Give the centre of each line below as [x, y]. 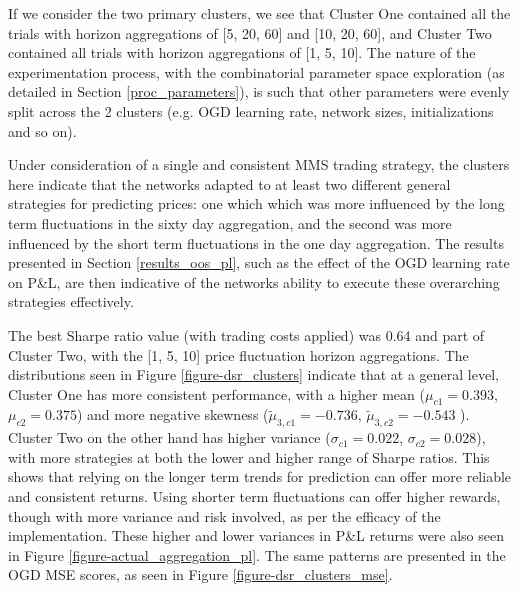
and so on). [42, 130]
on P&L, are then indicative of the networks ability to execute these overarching [254, 281]
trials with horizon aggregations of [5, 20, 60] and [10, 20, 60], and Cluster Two [250, 32]
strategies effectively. [71, 301]
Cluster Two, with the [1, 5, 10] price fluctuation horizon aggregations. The [238, 354]
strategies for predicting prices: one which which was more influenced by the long [256, 203]
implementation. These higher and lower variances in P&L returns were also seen [256, 535]
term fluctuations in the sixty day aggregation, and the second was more [230, 222]
